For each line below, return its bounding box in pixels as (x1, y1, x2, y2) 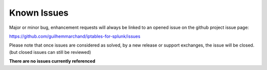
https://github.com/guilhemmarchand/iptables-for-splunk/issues (9, 33, 140, 39)
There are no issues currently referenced (9, 58, 96, 64)
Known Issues (9, 7, 69, 18)
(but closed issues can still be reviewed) (9, 49, 91, 55)
